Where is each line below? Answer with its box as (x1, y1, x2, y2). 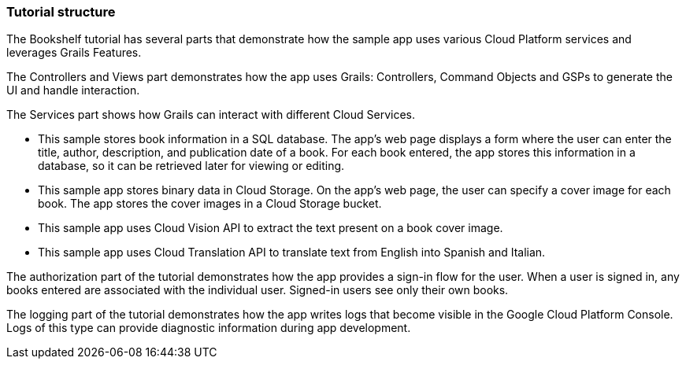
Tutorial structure (6, 4, 116, 20)
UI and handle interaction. (6, 83, 140, 98)
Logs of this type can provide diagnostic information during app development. (6, 321, 411, 335)
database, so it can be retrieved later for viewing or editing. (38, 159, 345, 173)
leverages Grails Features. (6, 46, 142, 60)
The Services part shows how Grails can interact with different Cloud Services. (6, 108, 416, 122)
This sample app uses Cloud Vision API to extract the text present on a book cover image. (38, 221, 503, 235)
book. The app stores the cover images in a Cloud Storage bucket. (38, 197, 382, 211)
